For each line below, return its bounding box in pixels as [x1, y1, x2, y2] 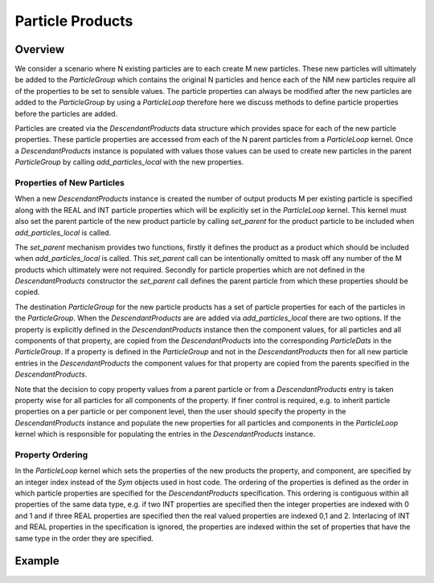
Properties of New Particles [14, 177, 125, 188]
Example [14, 554, 59, 568]
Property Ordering [14, 449, 88, 460]
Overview [14, 43, 65, 56]
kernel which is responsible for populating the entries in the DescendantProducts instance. [14, 430, 316, 439]
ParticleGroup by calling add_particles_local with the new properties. [14, 157, 244, 167]
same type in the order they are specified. [14, 533, 154, 543]
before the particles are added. [14, 108, 118, 118]
